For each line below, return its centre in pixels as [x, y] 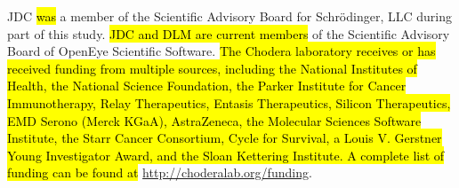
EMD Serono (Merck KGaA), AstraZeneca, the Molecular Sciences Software [214, 120]
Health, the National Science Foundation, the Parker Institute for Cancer [207, 86]
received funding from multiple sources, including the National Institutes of [212, 68]
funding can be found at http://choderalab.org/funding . [160, 172]
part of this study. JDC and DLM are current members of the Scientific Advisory [229, 33]
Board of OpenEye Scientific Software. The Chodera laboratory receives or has [221, 51]
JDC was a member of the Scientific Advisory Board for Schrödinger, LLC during [229, 16]
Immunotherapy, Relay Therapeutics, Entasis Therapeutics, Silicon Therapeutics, [229, 102]
